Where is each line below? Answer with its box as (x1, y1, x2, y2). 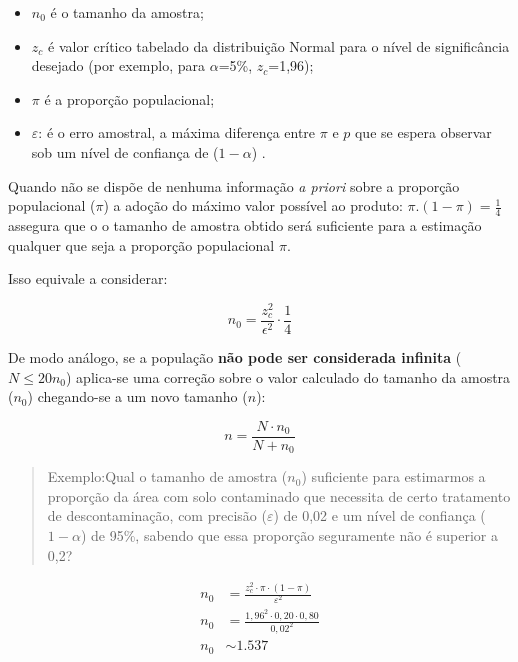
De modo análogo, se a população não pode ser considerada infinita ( (8, 346, 462, 367)
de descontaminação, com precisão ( (47, 505, 267, 526)
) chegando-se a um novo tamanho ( (27, 386, 248, 407)
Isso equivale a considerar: (8, 268, 168, 289)
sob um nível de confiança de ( (31, 141, 219, 162)
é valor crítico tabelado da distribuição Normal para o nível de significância (48, 35, 510, 56)
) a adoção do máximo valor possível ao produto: (103, 195, 403, 216)
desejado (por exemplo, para (31, 55, 206, 76)
